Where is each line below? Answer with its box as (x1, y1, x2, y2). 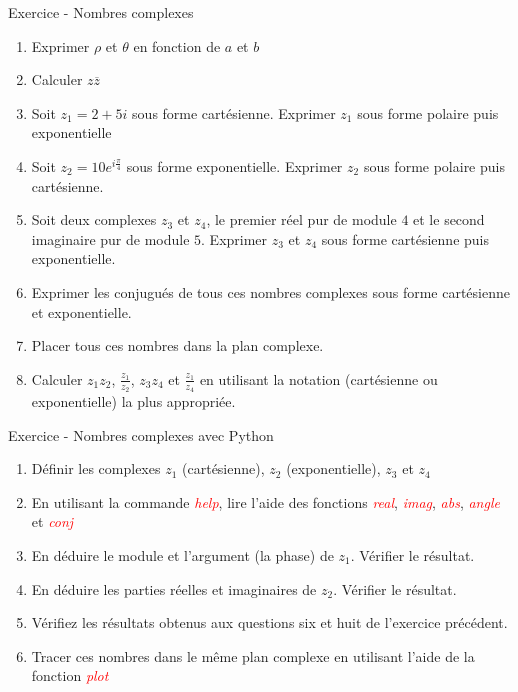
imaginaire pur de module (31, 228, 190, 249)
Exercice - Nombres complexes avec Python (8, 424, 274, 445)
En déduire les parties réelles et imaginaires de (31, 578, 317, 599)
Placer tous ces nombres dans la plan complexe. (31, 335, 324, 356)
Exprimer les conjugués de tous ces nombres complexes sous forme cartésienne (31, 281, 510, 302)
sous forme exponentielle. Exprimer (126, 155, 343, 176)
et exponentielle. (31, 301, 132, 322)
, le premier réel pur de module (206, 209, 397, 230)
